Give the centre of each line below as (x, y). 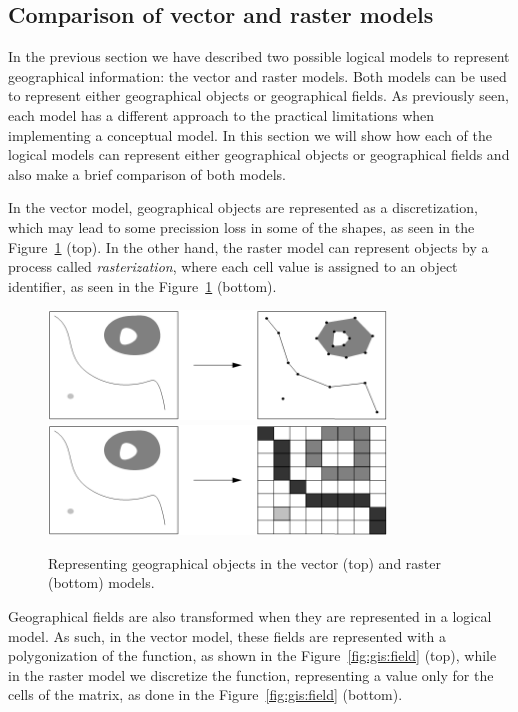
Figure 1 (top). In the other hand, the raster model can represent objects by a (248, 246)
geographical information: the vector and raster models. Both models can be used (257, 75)
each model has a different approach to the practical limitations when (221, 114)
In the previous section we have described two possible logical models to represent (259, 56)
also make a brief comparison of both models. (147, 173)
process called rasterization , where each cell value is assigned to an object (233, 266)
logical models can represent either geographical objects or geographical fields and (259, 154)
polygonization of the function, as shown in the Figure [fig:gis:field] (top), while (252, 655)
